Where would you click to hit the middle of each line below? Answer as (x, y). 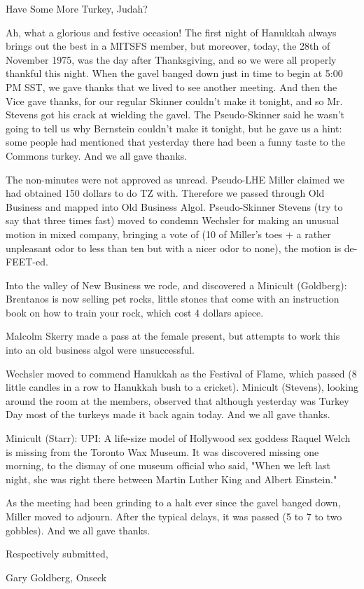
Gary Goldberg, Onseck (56, 577)
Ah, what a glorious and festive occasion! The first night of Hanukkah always (171, 32)
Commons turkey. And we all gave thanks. (97, 155)
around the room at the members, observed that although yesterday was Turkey (177, 400)
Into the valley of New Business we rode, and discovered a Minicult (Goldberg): (176, 285)
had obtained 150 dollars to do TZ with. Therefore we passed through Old (165, 193)
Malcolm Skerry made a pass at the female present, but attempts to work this (173, 336)
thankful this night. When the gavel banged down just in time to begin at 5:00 (174, 73)
